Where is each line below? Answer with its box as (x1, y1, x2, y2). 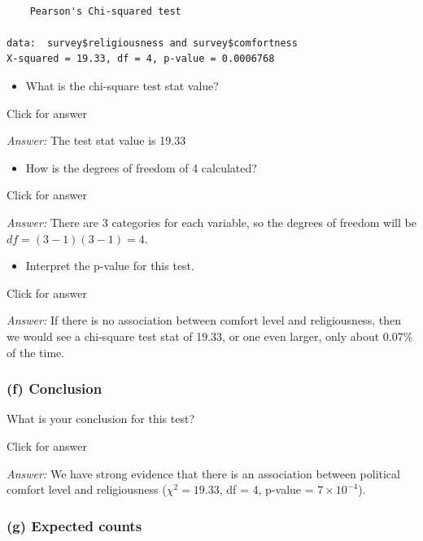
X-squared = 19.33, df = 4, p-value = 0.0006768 (7, 53, 275, 65)
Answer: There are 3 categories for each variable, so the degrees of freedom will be (7, 213, 416, 230)
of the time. (7, 343, 65, 360)
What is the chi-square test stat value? (25, 76, 219, 94)
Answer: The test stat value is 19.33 (7, 132, 186, 149)
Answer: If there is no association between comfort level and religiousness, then (7, 312, 401, 329)
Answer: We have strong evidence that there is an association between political (7, 465, 400, 482)
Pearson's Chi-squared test (29, 5, 181, 17)
